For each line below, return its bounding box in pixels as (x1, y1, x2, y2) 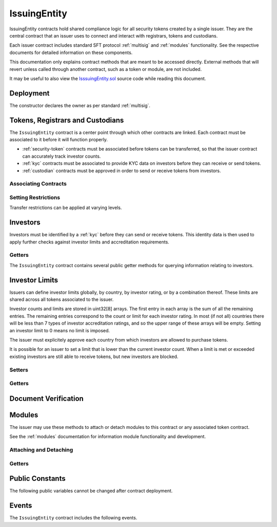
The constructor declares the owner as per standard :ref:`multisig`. (9, 102, 151, 108)
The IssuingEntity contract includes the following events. (9, 515, 137, 521)
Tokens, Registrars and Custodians (9, 116, 124, 124)
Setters (9, 366, 28, 373)
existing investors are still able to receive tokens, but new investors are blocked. (9, 353, 179, 360)
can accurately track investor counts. (22, 153, 101, 159)
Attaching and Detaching (9, 446, 73, 454)
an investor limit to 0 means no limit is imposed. (9, 327, 110, 333)
